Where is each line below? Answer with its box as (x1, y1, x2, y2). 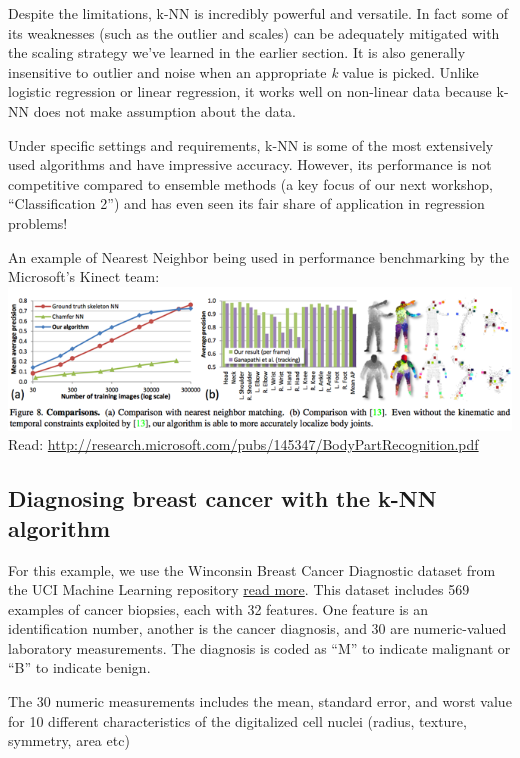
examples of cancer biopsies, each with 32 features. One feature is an (8, 598, 429, 619)
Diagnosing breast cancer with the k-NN (8, 483, 437, 514)
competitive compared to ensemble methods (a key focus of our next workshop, (8, 173, 493, 194)
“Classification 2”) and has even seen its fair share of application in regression (8, 193, 485, 214)
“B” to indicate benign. (8, 657, 151, 678)
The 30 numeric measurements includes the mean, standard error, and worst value (8, 691, 512, 712)
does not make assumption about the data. (33, 100, 297, 121)
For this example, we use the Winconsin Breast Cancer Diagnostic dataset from (8, 559, 496, 580)
